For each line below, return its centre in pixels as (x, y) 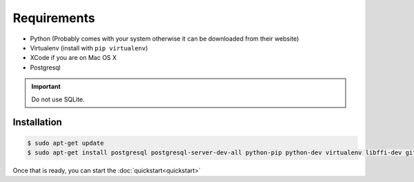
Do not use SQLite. (58, 99)
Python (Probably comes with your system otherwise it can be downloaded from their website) (165, 39)
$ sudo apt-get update (66, 143)
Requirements (54, 18)
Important (46, 87)
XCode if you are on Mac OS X (73, 58)
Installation (37, 122)
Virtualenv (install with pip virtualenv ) (89, 48)
